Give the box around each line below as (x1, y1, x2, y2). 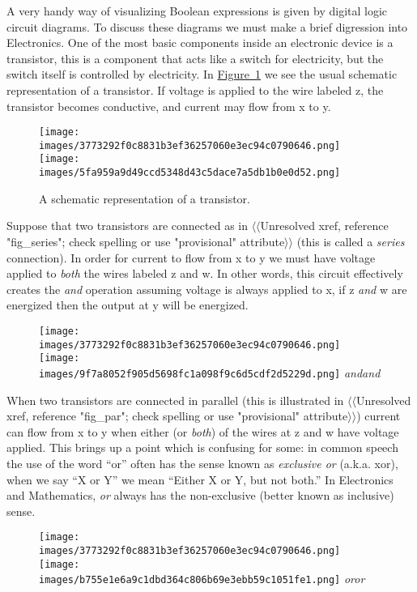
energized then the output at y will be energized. (6, 296, 249, 313)
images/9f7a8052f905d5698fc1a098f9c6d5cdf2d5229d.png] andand (39, 364, 381, 381)
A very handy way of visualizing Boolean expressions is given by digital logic (6, 2, 388, 19)
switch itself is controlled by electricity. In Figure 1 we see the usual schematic (6, 66, 398, 83)
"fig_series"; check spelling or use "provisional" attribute (6, 232, 285, 249)
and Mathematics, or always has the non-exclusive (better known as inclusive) (6, 487, 394, 504)
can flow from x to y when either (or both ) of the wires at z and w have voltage (6, 423, 399, 440)
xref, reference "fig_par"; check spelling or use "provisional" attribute (6, 407, 348, 424)
